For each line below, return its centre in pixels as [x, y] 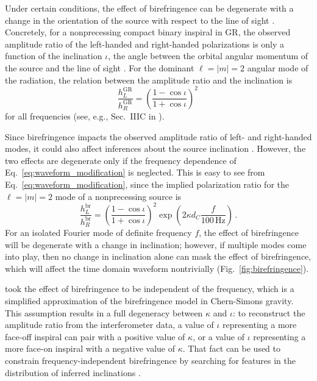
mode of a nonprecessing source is [118, 196]
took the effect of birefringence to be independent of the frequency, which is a [150, 289]
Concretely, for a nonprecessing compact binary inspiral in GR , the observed [148, 32]
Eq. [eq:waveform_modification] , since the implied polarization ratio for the [147, 184]
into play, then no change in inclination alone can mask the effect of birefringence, [158, 256]
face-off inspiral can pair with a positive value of [95, 336]
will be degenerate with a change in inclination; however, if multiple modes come [156, 244]
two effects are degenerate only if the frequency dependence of [121, 160]
